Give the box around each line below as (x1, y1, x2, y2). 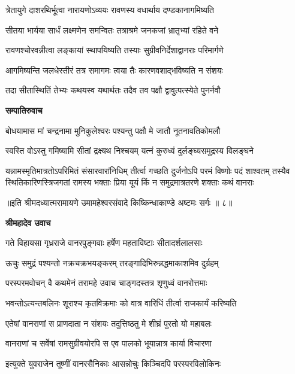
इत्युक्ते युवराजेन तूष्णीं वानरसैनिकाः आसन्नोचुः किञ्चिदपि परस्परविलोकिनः (5, 357, 221, 369)
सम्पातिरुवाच (5, 104, 43, 116)
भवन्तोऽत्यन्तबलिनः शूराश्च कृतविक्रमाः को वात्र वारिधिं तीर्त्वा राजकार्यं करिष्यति (5, 296, 237, 309)
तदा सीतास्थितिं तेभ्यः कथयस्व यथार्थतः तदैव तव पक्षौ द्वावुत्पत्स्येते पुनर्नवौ (5, 84, 221, 96)
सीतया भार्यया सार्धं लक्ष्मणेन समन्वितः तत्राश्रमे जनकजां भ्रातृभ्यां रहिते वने (5, 23, 219, 36)
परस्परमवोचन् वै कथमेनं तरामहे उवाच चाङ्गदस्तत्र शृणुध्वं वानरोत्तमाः (5, 276, 207, 289)
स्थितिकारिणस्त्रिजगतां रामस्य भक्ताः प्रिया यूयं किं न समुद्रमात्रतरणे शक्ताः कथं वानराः (5, 176, 254, 188)
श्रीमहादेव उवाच (5, 216, 51, 229)
